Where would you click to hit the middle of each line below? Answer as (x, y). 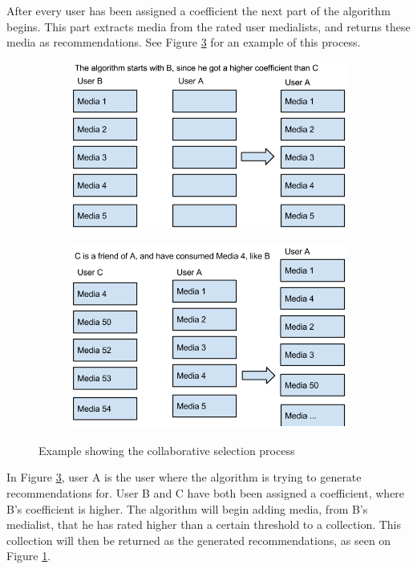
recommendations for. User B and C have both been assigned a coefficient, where (206, 492)
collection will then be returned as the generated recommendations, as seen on (199, 540)
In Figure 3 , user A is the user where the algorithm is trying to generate (184, 477)
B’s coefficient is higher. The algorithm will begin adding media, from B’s (187, 508)
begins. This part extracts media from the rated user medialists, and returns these (208, 26)
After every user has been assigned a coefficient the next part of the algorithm (198, 10)
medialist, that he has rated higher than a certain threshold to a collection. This (204, 524)
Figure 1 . (29, 556)
